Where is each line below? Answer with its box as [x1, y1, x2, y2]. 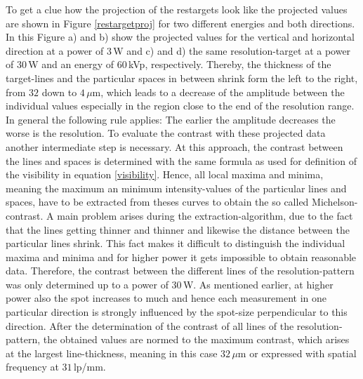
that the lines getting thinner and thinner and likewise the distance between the [6, 222, 350, 237]
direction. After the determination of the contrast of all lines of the [6, 318, 294, 333]
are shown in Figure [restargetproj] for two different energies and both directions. [6, 15, 355, 30]
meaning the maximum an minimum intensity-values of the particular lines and [6, 180, 347, 195]
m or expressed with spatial [237, 345, 357, 360]
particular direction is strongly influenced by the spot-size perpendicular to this [6, 305, 348, 319]
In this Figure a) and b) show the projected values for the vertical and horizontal [6, 29, 355, 44]
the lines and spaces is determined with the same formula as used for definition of [6, 153, 357, 168]
